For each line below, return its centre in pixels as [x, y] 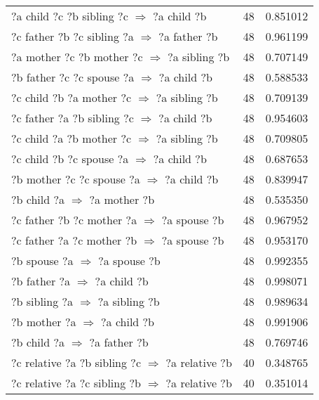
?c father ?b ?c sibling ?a [73, 36]
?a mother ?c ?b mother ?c [77, 57]
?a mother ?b [122, 199]
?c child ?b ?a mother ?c [72, 97]
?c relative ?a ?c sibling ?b [76, 383]
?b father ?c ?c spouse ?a [73, 77]
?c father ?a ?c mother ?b [74, 240]
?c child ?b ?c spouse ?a [70, 159]
